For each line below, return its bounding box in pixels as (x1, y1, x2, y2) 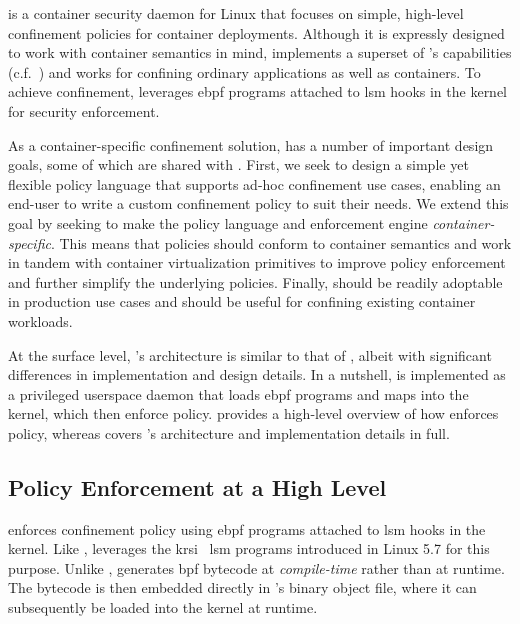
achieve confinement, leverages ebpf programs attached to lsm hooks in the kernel (8, 81, 508, 102)
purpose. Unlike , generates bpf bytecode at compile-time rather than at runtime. (8, 557, 505, 578)
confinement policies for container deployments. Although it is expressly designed (8, 22, 505, 43)
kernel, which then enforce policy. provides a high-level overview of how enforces (8, 403, 499, 424)
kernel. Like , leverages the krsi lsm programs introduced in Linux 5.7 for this (8, 538, 490, 559)
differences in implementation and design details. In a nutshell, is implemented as (8, 364, 506, 385)
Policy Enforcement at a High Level (8, 471, 387, 502)
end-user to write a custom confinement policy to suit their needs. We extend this (8, 193, 509, 214)
